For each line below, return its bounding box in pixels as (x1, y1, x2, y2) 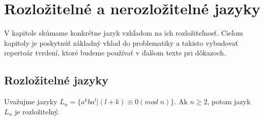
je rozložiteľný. (14, 106, 60, 116)
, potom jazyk (207, 96, 251, 107)
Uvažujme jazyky (4, 96, 57, 107)
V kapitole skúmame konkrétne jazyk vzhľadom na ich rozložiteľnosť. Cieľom (4, 27, 243, 38)
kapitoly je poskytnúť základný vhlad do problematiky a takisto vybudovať (4, 37, 238, 48)
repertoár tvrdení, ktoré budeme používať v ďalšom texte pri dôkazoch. (4, 47, 226, 58)
